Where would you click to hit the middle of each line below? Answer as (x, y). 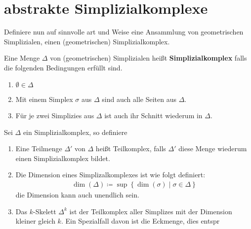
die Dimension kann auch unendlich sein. (77, 195)
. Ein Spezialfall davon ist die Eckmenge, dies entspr (140, 221)
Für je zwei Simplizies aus (55, 115)
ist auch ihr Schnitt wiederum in (153, 115)
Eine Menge (22, 58)
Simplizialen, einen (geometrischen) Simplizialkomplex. (87, 41)
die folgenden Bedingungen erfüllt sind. (63, 67)
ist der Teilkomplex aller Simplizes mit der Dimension (151, 211)
